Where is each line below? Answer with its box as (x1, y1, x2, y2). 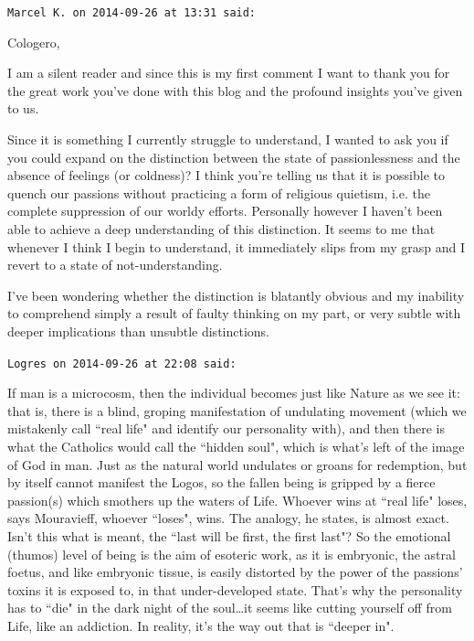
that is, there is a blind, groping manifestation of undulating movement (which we (7, 401, 467, 420)
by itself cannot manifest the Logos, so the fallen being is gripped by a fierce (7, 473, 436, 492)
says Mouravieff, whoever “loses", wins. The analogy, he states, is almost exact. (7, 508, 449, 528)
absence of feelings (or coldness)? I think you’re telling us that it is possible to (7, 166, 446, 185)
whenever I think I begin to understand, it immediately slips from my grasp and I (7, 237, 465, 256)
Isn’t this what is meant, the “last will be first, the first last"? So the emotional (7, 526, 451, 545)
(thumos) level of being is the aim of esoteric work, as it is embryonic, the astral (7, 544, 456, 563)
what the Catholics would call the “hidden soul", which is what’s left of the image (7, 437, 465, 455)
